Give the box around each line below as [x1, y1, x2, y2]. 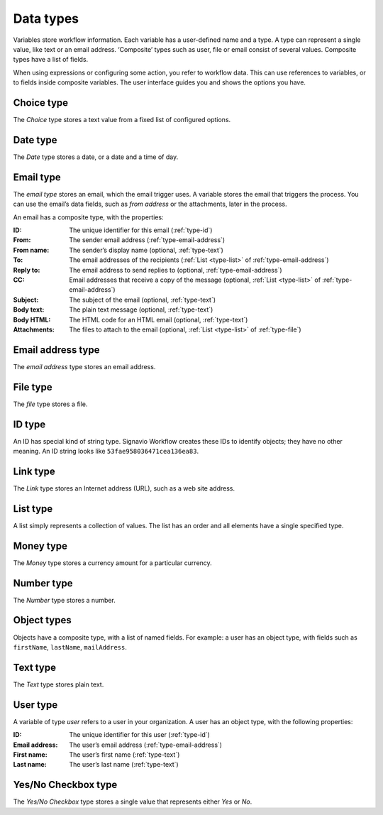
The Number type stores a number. [13, 596, 116, 604]
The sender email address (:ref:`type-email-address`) [69, 236, 226, 244]
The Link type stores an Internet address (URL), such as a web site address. [13, 483, 235, 493]
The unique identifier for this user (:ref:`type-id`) [69, 731, 211, 739]
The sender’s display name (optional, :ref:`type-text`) [69, 246, 223, 254]
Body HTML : [13, 315, 51, 324]
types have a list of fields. [13, 55, 89, 64]
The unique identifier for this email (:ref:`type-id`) [69, 226, 213, 234]
